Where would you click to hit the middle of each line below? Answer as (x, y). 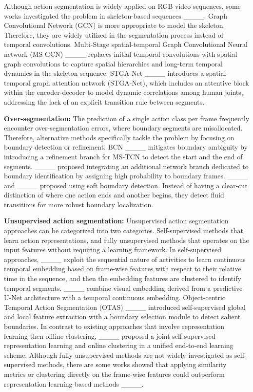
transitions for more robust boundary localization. (79, 204)
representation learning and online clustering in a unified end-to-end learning (119, 345)
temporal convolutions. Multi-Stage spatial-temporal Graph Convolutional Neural (126, 44)
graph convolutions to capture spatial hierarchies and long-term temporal (113, 63)
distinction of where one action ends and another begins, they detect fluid (114, 195)
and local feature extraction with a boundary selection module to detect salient (122, 316)
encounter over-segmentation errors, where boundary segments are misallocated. (123, 128)
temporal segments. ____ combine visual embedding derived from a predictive (123, 288)
